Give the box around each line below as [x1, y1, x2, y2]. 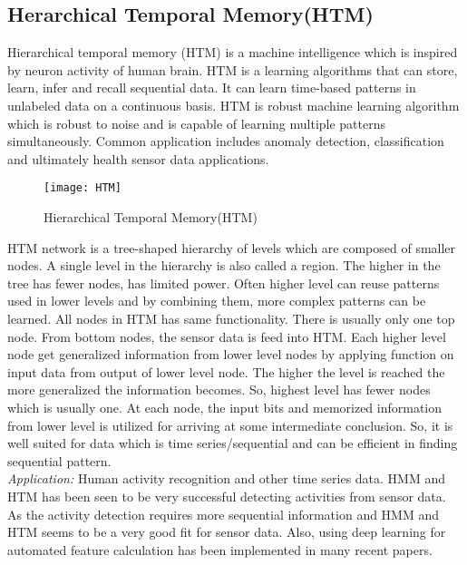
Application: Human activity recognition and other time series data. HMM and [7, 469, 445, 488]
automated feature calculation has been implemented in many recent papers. [7, 540, 433, 559]
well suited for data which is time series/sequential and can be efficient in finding [7, 433, 458, 453]
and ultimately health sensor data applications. [7, 149, 269, 168]
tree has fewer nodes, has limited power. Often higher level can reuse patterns [7, 273, 440, 292]
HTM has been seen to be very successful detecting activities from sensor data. [7, 486, 446, 505]
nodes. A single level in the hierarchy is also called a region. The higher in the [7, 256, 441, 275]
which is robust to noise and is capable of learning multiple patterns [7, 113, 386, 132]
